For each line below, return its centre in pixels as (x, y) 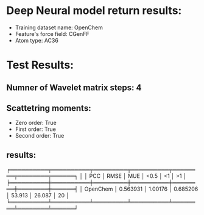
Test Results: (40, 65)
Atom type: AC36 (37, 40)
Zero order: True (36, 123)
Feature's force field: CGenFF (52, 33)
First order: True (35, 129)
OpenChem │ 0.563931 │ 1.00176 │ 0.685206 (141, 189)
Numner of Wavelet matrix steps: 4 (74, 87)
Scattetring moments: (49, 108)
